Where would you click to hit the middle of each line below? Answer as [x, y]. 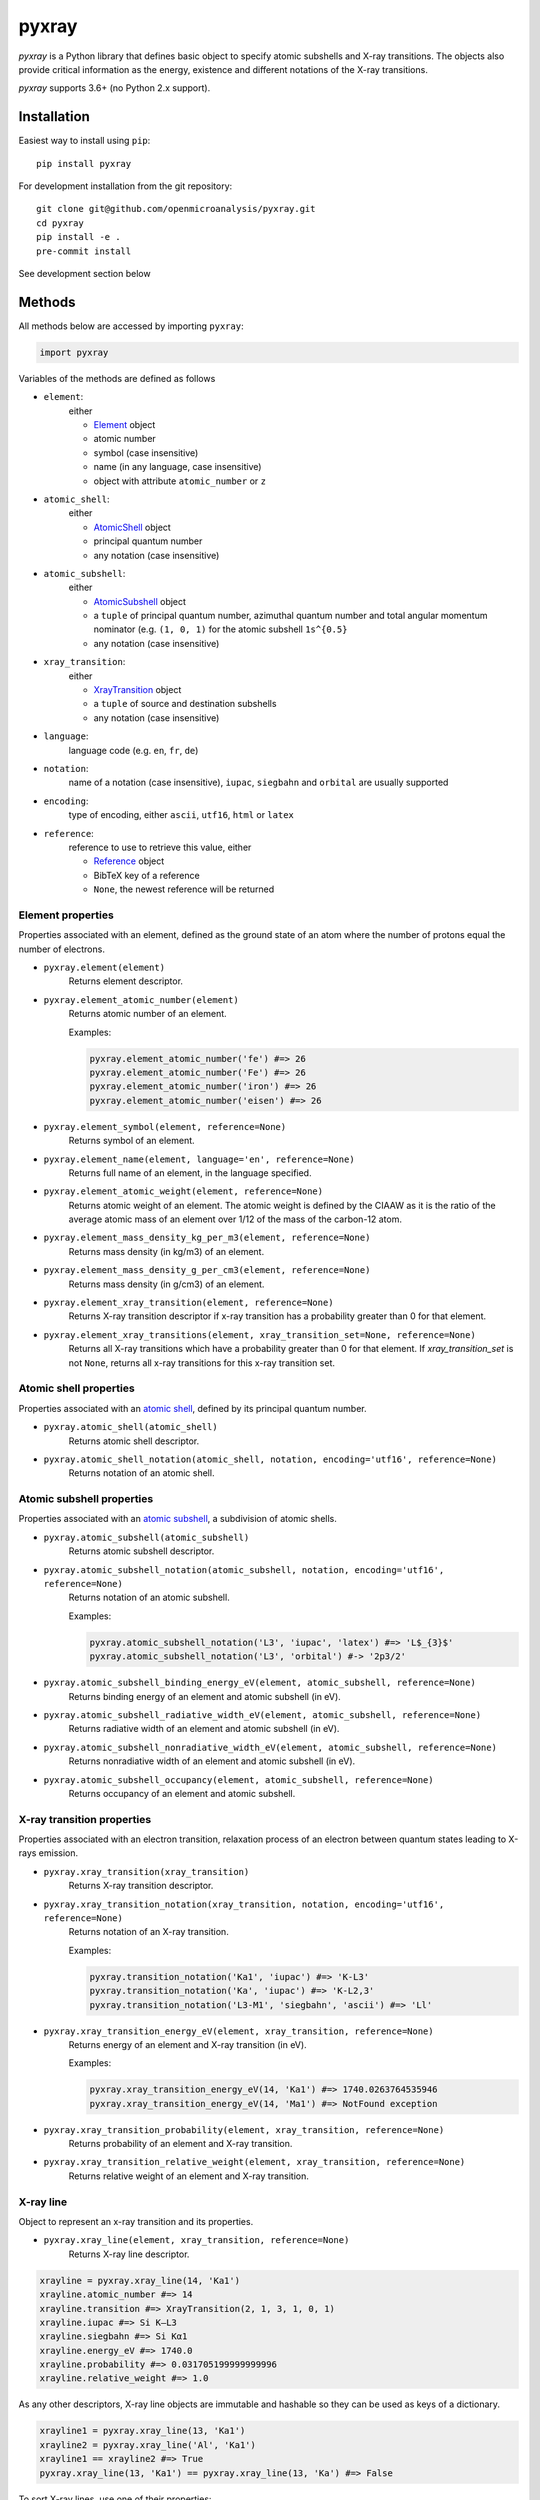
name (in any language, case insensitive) [177, 467]
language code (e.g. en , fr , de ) [133, 750]
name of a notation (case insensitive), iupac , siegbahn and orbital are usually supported [258, 782]
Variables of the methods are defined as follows [117, 378]
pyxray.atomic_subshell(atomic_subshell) [146, 1537]
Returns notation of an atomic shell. [141, 1473]
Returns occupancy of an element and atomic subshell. [182, 1793]
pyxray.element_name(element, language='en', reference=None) [199, 1159]
